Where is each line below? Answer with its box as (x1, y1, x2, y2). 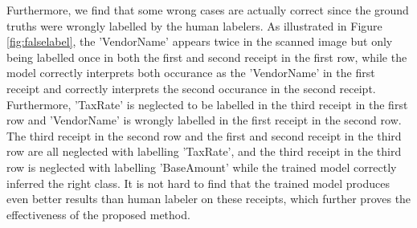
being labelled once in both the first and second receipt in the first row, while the (6, 48, 407, 65)
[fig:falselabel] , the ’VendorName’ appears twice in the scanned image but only (6, 33, 393, 50)
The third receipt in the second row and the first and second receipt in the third (6, 127, 402, 144)
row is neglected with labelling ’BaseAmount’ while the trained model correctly (6, 158, 397, 175)
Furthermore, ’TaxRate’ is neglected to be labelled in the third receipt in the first (6, 96, 408, 112)
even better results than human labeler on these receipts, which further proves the (6, 190, 411, 207)
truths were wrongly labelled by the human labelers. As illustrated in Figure (6, 17, 382, 34)
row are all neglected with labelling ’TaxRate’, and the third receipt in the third (6, 143, 402, 160)
